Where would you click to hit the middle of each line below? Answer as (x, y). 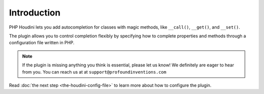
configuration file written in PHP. (42, 43)
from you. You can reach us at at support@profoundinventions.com (94, 72)
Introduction (35, 13)
